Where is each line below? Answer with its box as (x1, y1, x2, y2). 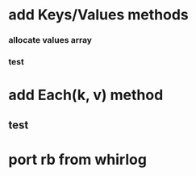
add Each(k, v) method (8, 86, 164, 104)
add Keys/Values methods (8, 6, 190, 24)
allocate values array (8, 35, 93, 46)
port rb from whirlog (8, 150, 148, 169)
